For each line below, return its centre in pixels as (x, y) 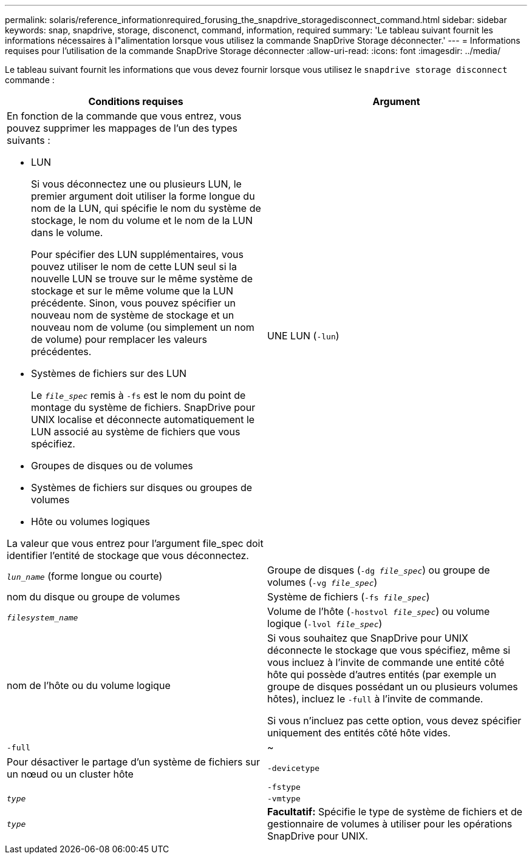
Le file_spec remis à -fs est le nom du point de (138, 395)
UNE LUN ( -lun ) (303, 336)
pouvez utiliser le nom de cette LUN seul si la (134, 267)
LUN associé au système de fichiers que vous (136, 432)
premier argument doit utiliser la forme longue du (143, 196)
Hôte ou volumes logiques (91, 521)
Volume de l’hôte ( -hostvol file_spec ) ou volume (379, 611)
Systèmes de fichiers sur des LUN (109, 373)
